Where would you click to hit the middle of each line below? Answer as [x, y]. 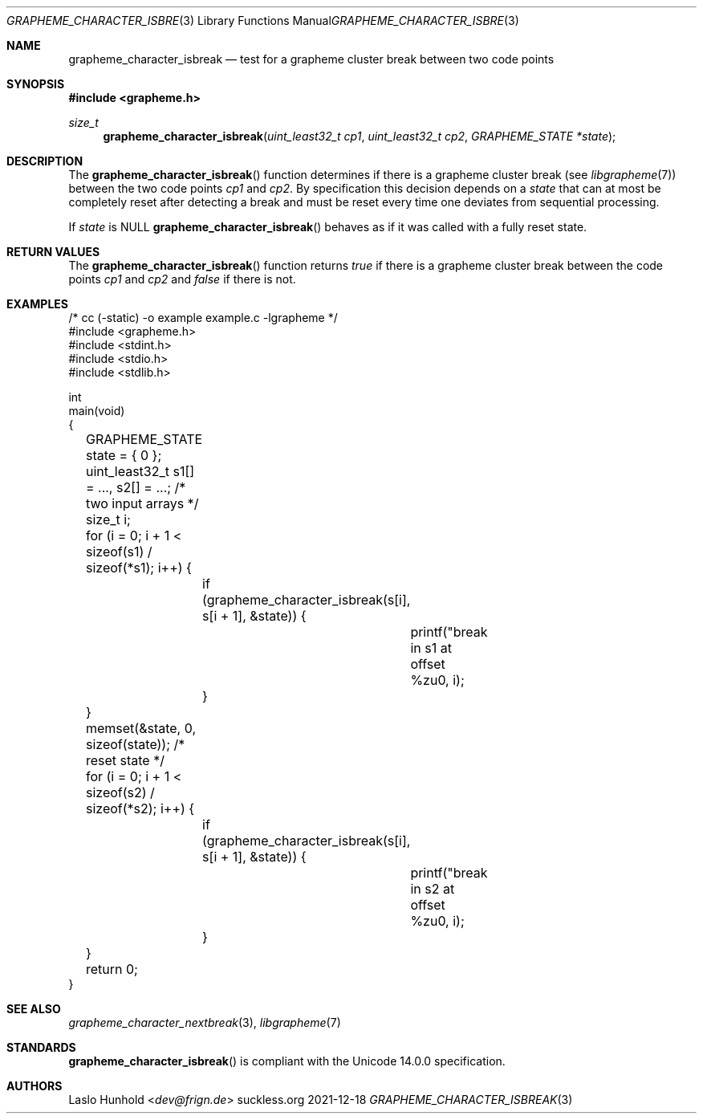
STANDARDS [41, 1047]
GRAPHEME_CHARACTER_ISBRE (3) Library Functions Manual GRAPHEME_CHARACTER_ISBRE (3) [263, 20]
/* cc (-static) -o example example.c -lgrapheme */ [203, 318]
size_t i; [108, 519]
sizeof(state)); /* [135, 744]
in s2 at [433, 889]
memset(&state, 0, [141, 728]
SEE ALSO [34, 1009]
